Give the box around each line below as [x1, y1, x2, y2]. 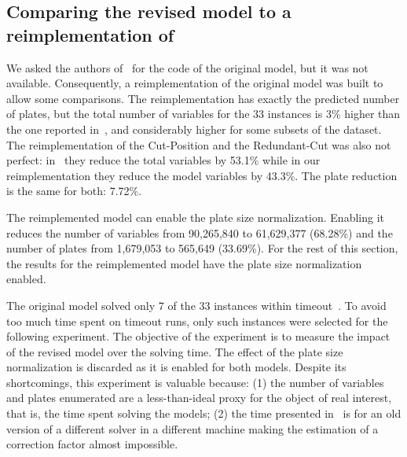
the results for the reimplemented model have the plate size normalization [6, 255, 362, 271]
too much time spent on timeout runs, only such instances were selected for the [6, 312, 388, 329]
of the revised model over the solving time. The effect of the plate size [6, 343, 343, 359]
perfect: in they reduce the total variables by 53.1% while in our [6, 152, 321, 168]
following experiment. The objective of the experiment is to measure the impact [6, 328, 390, 345]
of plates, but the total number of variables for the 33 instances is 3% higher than [6, 105, 401, 122]
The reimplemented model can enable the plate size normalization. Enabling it [6, 208, 385, 225]
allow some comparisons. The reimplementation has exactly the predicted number [6, 90, 400, 106]
